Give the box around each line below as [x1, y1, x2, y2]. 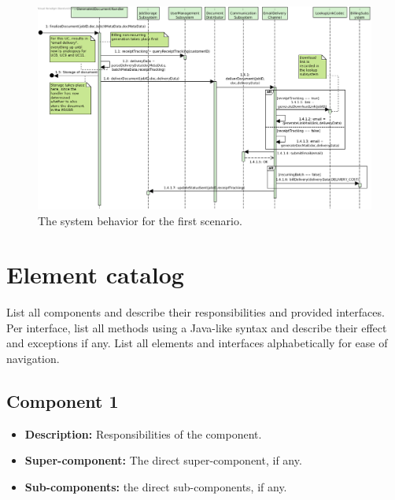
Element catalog [6, 258, 184, 291]
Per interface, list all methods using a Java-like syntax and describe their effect [6, 319, 387, 335]
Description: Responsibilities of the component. [24, 425, 262, 442]
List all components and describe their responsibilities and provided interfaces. [6, 304, 385, 320]
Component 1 [6, 389, 119, 413]
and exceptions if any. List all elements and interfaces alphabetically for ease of [6, 335, 388, 351]
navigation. [6, 350, 60, 367]
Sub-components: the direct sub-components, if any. [24, 479, 287, 495]
